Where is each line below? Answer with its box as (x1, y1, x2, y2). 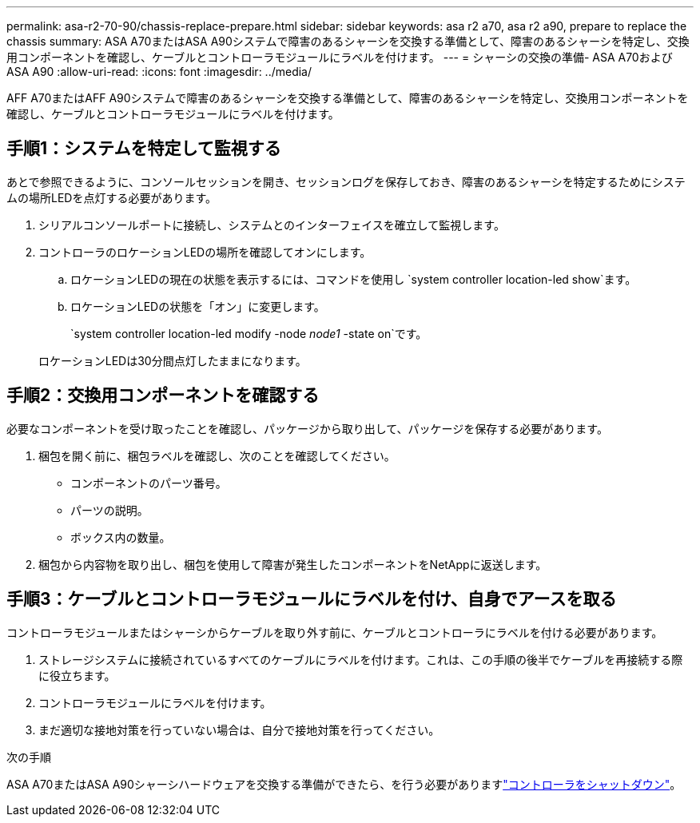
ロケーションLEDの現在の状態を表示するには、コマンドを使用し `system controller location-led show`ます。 (70, 272, 637, 286)
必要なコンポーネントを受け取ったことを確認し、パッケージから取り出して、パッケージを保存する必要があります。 (6, 421, 608, 435)
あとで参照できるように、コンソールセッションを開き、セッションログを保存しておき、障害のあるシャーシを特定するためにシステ (6, 174, 686, 189)
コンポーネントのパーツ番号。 (70, 475, 227, 490)
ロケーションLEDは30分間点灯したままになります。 (38, 353, 307, 368)
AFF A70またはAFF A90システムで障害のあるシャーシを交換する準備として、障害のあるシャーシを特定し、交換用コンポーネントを (6, 91, 689, 105)
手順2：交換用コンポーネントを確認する (6, 385, 320, 406)
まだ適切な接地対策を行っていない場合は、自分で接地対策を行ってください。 (38, 722, 440, 737)
